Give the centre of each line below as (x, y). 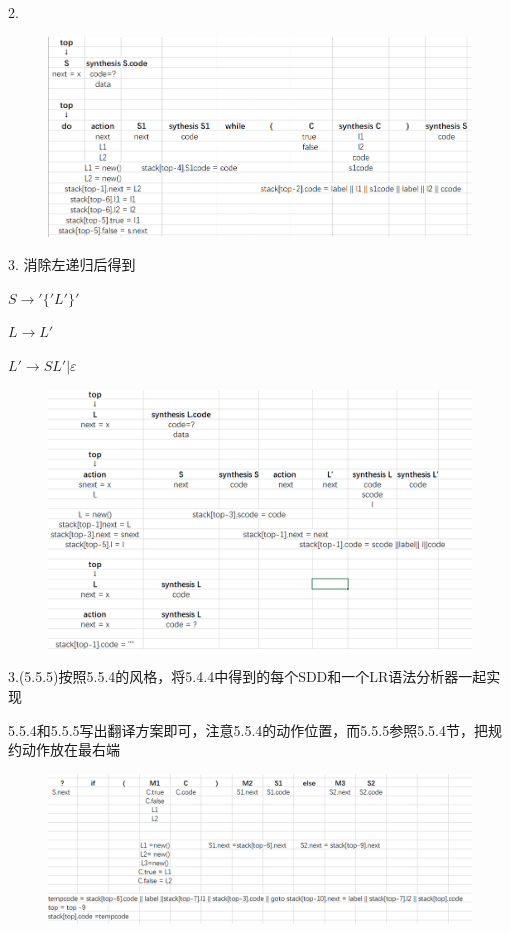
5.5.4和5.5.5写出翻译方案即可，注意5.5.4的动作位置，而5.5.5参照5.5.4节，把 (248, 729)
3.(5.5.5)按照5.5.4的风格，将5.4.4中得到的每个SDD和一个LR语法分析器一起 (247, 676)
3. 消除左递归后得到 (72, 264)
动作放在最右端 (70, 749)
